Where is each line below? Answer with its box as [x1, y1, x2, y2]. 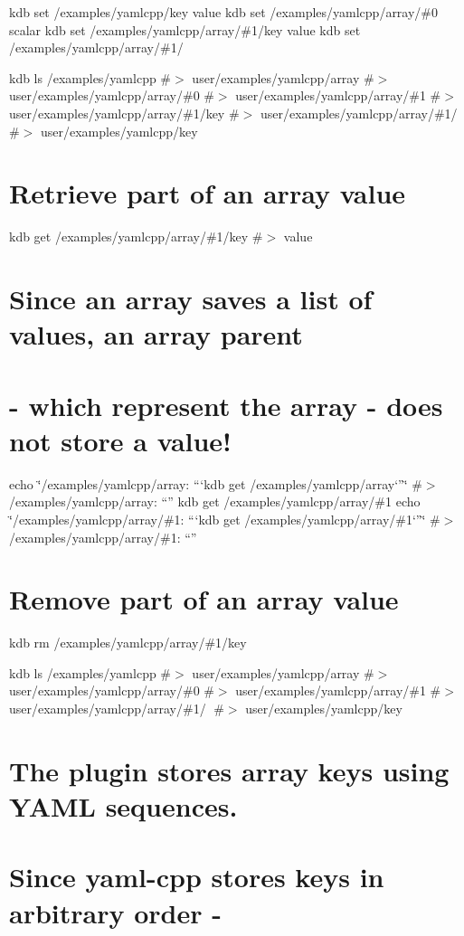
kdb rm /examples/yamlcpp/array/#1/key [9, 633, 247, 652]
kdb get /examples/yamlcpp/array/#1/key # [9, 227, 263, 246]
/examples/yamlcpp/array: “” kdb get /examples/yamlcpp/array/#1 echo [9, 492, 421, 511]
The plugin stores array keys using [9, 752, 450, 789]
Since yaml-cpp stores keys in [9, 858, 384, 895]
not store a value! [9, 421, 232, 459]
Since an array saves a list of [9, 280, 373, 317]
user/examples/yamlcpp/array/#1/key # [9, 103, 240, 122]
